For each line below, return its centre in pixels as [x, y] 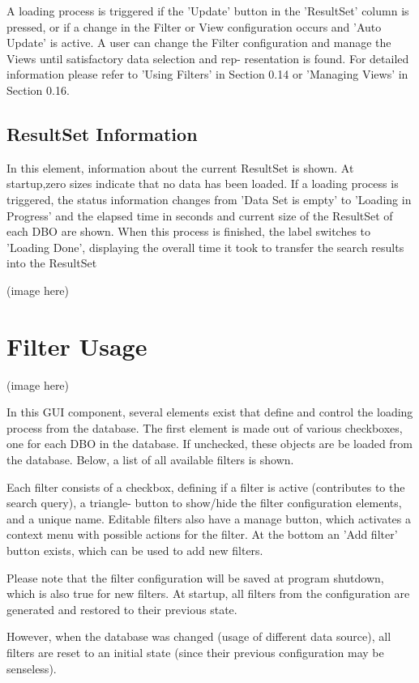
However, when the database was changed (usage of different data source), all [199, 636]
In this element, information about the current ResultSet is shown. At [180, 167]
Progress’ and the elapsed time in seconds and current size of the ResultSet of [200, 215]
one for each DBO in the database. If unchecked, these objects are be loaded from [209, 444]
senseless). [32, 668]
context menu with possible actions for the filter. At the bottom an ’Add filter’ [202, 534]
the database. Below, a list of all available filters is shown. [150, 460]
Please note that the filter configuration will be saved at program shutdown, [195, 577]
